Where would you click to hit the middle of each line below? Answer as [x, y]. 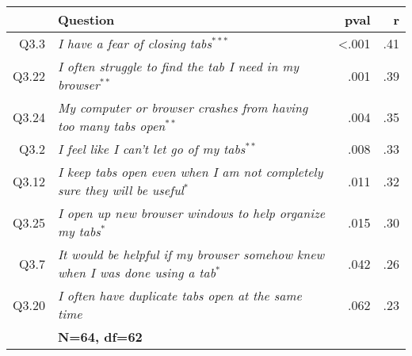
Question [86, 19]
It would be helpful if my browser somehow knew [191, 254]
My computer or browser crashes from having [183, 107]
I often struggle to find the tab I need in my [178, 66]
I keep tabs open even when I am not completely [190, 172]
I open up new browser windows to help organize [191, 213]
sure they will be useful [120, 190]
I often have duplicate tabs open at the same [179, 295]
